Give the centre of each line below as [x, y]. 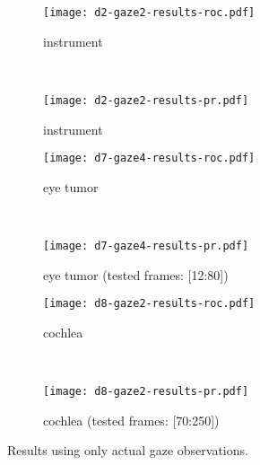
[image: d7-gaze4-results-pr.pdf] [146, 246]
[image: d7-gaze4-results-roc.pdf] [149, 158]
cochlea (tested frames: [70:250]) [131, 420]
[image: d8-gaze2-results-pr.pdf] [146, 392]
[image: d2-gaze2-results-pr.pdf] [146, 100]
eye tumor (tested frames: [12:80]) [136, 274]
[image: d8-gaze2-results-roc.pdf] [149, 304]
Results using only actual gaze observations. [128, 450]
